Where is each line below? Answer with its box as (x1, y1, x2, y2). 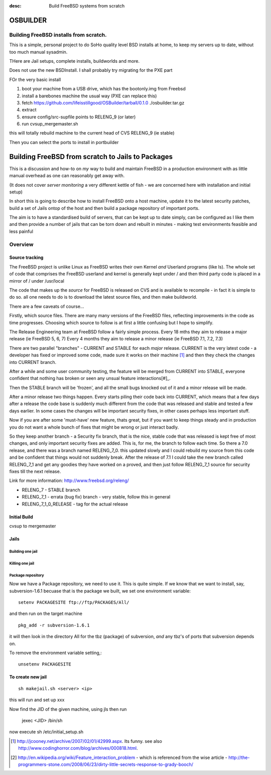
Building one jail (9, 549, 38, 554)
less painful (9, 228, 34, 234)
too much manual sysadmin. (9, 49, 68, 55)
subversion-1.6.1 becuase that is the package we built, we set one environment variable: (9, 588, 191, 594)
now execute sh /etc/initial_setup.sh (9, 729, 84, 735)
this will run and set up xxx (9, 697, 65, 703)
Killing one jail (9, 561, 35, 566)
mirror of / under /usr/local (9, 278, 65, 284)
